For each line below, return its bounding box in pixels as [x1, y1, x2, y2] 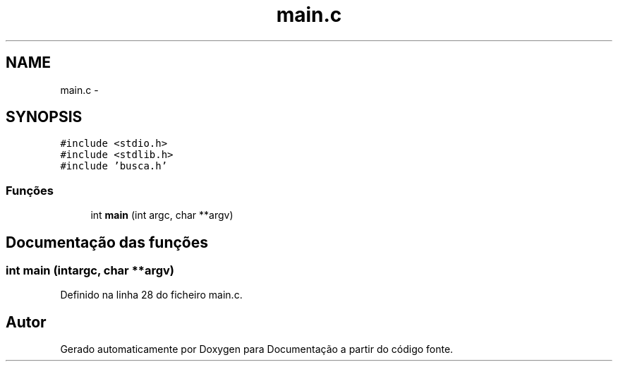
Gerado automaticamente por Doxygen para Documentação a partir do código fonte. [60, 343, 454, 356]
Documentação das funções [6, 233, 208, 251]
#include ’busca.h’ [60, 160, 168, 172]
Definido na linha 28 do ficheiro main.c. [60, 289, 243, 301]
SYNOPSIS [6, 108, 83, 126]
